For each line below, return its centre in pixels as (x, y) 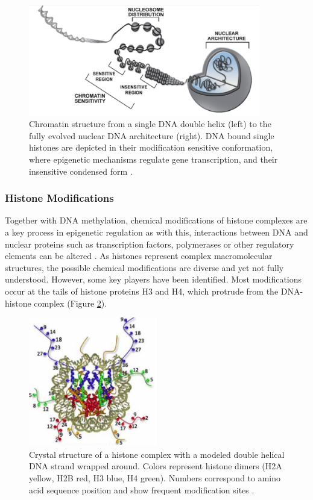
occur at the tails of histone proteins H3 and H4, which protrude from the (142, 291)
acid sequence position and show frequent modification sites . (142, 489)
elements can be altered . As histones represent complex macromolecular (139, 256)
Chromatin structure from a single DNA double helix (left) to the (150, 124)
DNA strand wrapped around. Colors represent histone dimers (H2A (156, 466)
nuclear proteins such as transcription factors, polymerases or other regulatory (150, 244)
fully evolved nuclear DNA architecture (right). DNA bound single (152, 135)
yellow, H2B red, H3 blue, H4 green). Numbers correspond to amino (155, 477)
